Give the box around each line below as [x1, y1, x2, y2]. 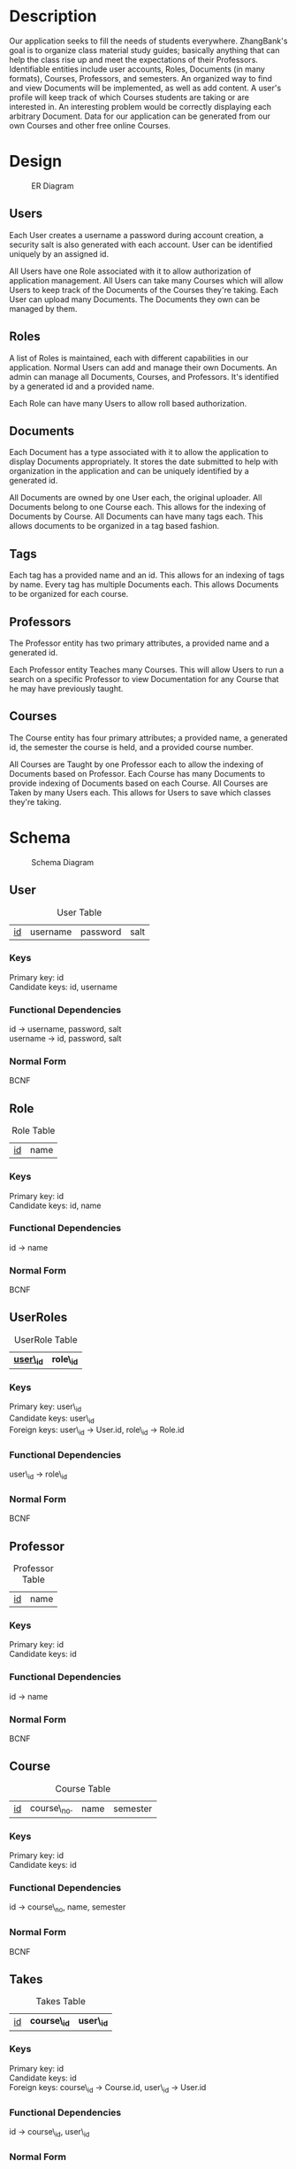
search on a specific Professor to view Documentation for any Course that [9, 673, 279, 684]
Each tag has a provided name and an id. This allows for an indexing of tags [9, 569, 285, 581]
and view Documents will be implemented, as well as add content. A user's [9, 82, 282, 93]
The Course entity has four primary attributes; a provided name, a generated [9, 732, 288, 743]
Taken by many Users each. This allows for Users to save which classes [9, 786, 271, 798]
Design [9, 151, 63, 172]
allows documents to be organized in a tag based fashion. [9, 521, 220, 531]
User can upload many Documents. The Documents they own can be [9, 294, 261, 305]
